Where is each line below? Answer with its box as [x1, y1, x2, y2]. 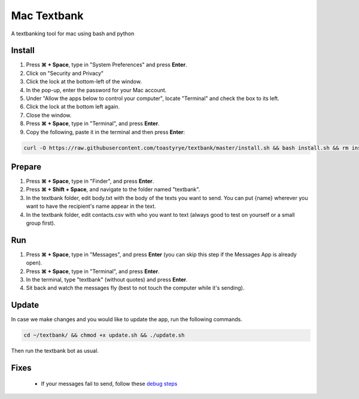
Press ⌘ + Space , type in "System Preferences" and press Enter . [26, 61, 187, 68]
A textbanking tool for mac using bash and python [11, 30, 135, 37]
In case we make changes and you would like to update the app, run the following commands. [11, 316, 242, 323]
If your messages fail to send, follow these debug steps [41, 380, 178, 387]
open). [26, 259, 42, 267]
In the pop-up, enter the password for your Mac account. [26, 86, 167, 93]
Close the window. [26, 111, 72, 119]
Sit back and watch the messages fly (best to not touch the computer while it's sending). [26, 285, 245, 292]
